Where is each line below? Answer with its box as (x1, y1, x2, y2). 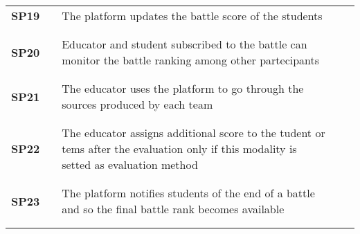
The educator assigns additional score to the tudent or (62, 125, 325, 141)
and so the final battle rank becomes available (62, 201, 285, 217)
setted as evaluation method (62, 156, 198, 172)
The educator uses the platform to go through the (62, 80, 304, 96)
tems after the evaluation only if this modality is (62, 141, 297, 156)
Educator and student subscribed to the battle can (62, 36, 307, 52)
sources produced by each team (62, 96, 213, 112)
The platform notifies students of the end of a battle (62, 185, 315, 201)
